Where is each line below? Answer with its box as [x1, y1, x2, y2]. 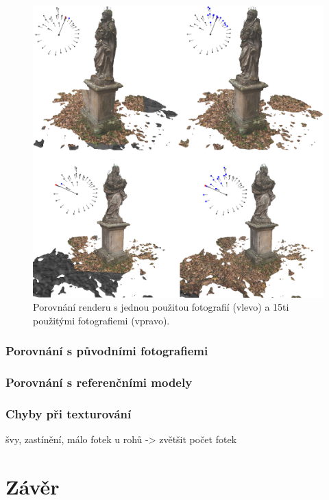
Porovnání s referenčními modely [5, 374, 193, 391]
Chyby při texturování [5, 405, 132, 422]
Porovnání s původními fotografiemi [5, 342, 208, 359]
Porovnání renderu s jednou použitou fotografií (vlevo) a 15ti [33, 300, 289, 314]
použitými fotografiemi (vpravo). [33, 313, 170, 327]
